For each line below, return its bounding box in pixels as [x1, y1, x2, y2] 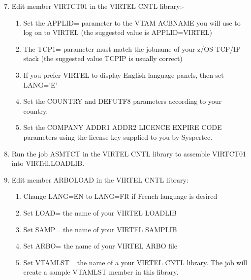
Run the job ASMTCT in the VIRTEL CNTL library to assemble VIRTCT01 [11, 148, 247, 158]
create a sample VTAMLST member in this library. [23, 267, 179, 277]
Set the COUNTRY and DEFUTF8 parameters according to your [23, 96, 222, 106]
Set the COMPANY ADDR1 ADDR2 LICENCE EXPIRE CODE [23, 122, 222, 132]
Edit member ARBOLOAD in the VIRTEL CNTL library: [11, 174, 188, 185]
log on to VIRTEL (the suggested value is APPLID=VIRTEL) [23, 27, 212, 37]
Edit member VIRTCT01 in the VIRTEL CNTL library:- [11, 1, 185, 11]
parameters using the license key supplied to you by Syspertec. [23, 131, 213, 142]
